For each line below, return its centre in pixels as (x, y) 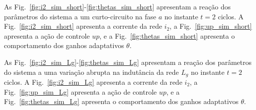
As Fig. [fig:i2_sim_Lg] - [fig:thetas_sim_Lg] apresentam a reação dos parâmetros (128, 62)
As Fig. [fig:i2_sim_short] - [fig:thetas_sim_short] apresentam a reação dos (117, 6)
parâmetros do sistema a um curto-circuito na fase (80, 16)
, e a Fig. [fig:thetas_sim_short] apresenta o (167, 35)
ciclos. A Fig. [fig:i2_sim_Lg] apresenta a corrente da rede (93, 82)
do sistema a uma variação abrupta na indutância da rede (91, 72)
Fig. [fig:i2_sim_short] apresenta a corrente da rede (83, 26)
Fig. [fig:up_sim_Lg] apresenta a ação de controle (81, 91)
